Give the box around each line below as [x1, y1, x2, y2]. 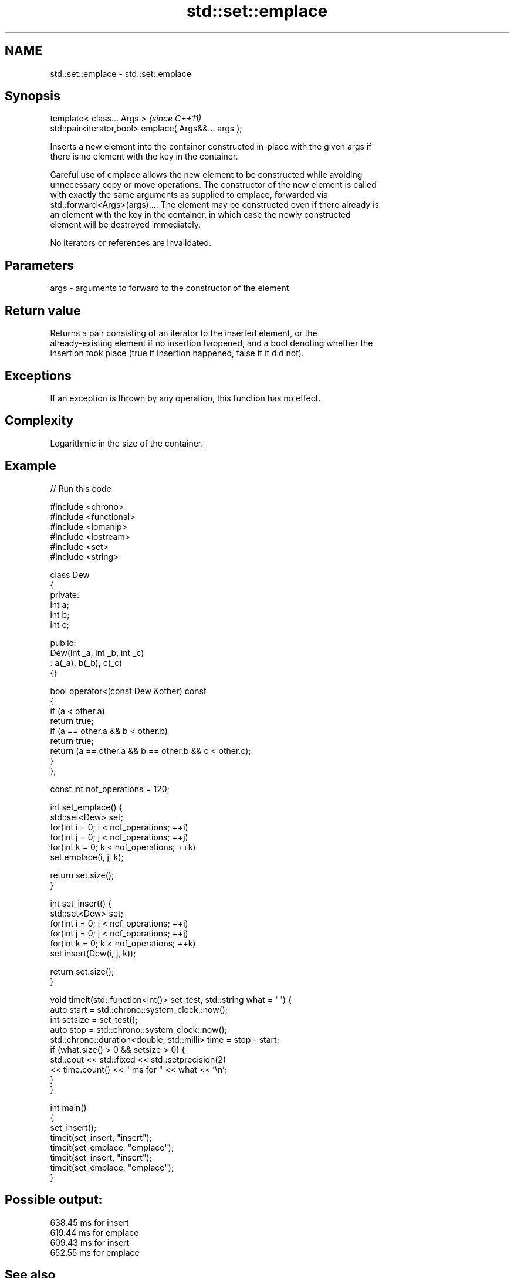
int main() [50, 1102, 87, 1113]
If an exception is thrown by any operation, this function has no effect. [50, 393, 321, 403]
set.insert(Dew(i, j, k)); [50, 948, 136, 958]
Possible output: [5, 1192, 103, 1208]
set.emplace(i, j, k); [50, 851, 124, 862]
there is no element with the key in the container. [50, 151, 238, 162]
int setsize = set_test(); [50, 1014, 138, 1025]
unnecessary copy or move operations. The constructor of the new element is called [50, 180, 377, 190]
